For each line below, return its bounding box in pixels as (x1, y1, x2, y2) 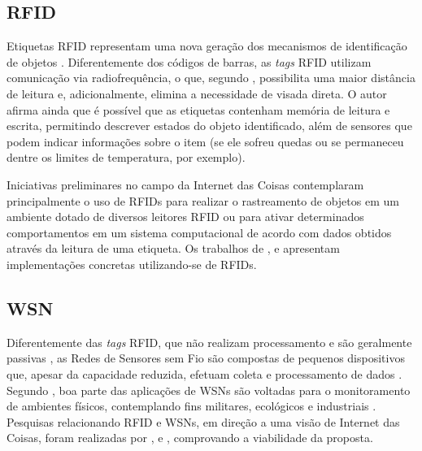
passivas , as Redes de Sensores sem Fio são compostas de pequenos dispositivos (7, 349, 405, 366)
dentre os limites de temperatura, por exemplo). (7, 149, 246, 166)
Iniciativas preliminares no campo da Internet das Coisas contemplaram (7, 176, 364, 193)
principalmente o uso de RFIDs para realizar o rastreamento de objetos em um (7, 192, 399, 209)
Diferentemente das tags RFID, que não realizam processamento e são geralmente (7, 333, 412, 350)
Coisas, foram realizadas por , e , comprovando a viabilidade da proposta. (7, 429, 373, 446)
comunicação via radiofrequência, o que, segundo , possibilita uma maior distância (7, 69, 415, 86)
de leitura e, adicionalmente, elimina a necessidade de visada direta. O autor (7, 85, 387, 102)
